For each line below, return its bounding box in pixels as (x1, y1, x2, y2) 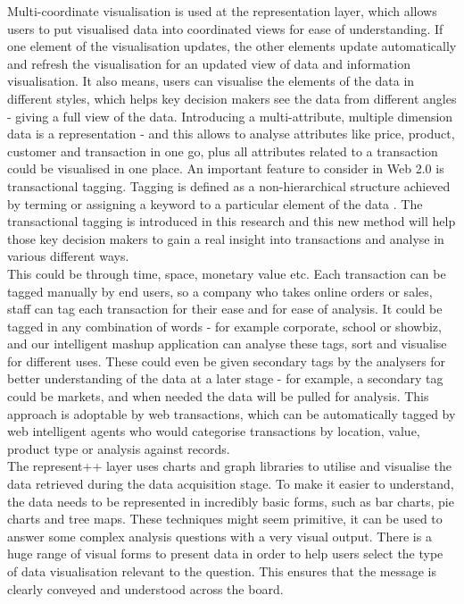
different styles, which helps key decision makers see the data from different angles (7, 88, 457, 107)
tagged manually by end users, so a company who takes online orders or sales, (7, 281, 433, 300)
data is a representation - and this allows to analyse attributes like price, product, (7, 124, 455, 143)
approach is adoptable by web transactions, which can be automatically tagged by (7, 404, 456, 423)
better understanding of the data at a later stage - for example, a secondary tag (7, 369, 443, 388)
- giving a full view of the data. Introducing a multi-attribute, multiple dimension (7, 106, 453, 125)
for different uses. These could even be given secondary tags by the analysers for (7, 351, 446, 370)
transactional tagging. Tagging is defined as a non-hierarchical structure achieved (7, 176, 451, 195)
